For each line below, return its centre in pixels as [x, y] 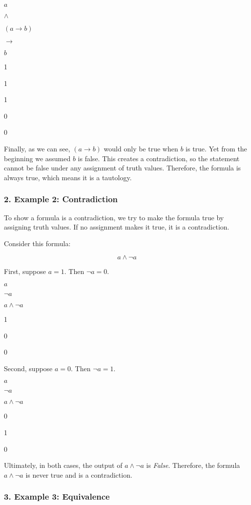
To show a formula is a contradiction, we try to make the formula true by [114, 217]
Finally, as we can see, [37, 148]
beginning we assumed [37, 158]
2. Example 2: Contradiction [61, 199]
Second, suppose [28, 368]
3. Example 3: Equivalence [57, 496]
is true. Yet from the [216, 148]
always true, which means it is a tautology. [68, 177]
